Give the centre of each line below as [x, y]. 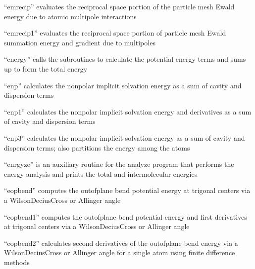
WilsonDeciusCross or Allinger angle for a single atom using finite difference [120, 252]
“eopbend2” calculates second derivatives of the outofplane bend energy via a [121, 243]
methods [17, 262]
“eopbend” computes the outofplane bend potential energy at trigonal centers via [127, 190]
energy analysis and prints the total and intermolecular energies [101, 173]
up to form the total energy [46, 68]
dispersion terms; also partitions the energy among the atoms [97, 147]
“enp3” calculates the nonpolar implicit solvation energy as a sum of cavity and [125, 137]
